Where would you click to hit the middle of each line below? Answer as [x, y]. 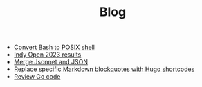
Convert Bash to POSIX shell [54, 47]
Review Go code [37, 77]
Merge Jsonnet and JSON [51, 62]
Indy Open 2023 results [47, 55]
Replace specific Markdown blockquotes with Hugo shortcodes [104, 69]
